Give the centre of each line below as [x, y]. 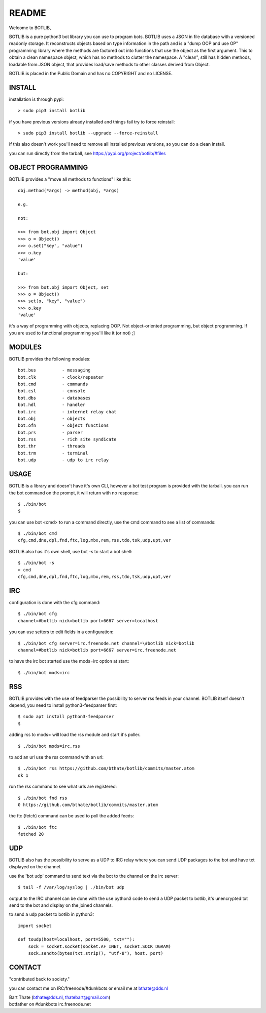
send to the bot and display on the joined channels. [61, 905]
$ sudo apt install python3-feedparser [66, 717]
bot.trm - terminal [53, 453]
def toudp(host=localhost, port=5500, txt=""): [76, 939]
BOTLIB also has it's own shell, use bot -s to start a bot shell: [71, 551]
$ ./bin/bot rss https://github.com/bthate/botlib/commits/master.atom [106, 769]
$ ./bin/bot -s [36, 563]
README [28, 13]
